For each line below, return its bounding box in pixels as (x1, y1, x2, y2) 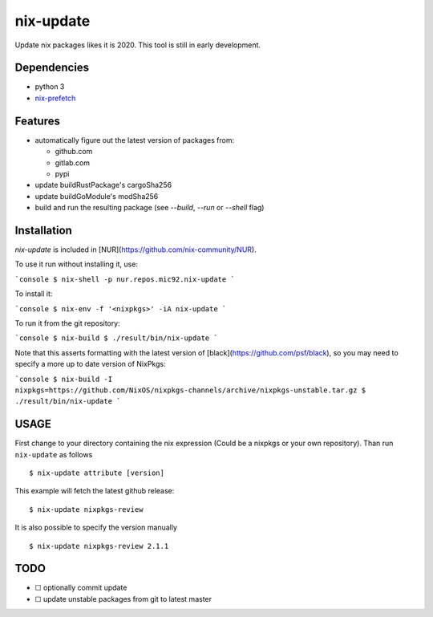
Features (14, 114, 60, 128)
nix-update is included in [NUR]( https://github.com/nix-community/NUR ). (14, 245, 257, 254)
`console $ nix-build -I (14, 374, 112, 384)
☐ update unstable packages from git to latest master (34, 594, 212, 603)
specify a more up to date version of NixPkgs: (14, 359, 166, 369)
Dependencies (14, 61, 90, 75)
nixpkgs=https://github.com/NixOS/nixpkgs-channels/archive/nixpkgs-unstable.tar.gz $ (14, 385, 366, 395)
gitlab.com (55, 157, 91, 168)
